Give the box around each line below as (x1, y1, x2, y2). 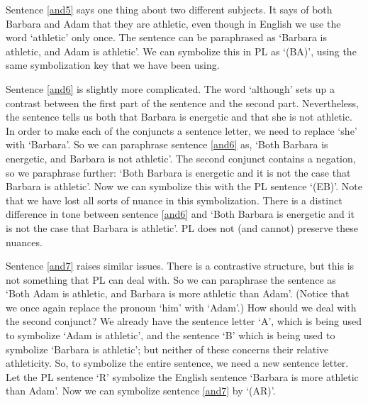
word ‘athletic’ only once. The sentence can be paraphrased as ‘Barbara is (6, 30, 327, 45)
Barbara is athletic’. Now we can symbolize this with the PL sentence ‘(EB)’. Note (6, 179, 362, 194)
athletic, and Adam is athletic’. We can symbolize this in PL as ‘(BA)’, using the (6, 43, 357, 58)
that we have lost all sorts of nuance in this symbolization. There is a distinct (6, 192, 342, 207)
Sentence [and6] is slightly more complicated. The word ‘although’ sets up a (6, 81, 335, 96)
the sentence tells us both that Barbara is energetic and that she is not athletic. (6, 109, 352, 124)
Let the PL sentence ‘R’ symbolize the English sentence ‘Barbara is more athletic (6, 369, 359, 384)
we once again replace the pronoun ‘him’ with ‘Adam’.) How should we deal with (6, 299, 357, 314)
